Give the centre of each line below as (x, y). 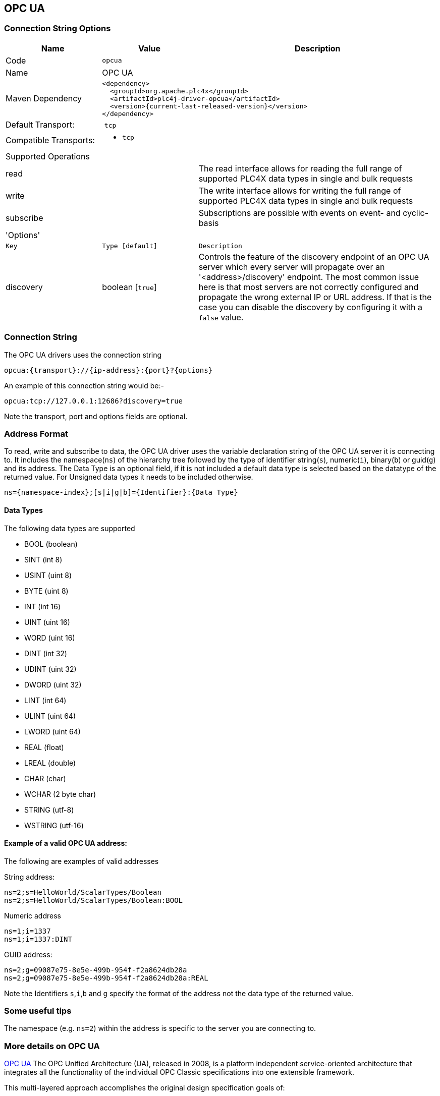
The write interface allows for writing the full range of (300, 190)
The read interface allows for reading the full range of (300, 168)
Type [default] (130, 246)
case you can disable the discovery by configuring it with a (310, 307)
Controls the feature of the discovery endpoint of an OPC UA (314, 256)
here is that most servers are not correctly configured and (309, 287)
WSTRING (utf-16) (54, 825)
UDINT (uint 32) (50, 669)
